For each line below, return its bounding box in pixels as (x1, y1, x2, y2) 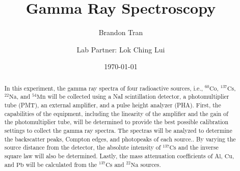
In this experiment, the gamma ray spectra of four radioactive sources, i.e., (4, 83, 203, 92)
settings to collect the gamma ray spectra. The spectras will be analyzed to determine (4, 126, 232, 134)
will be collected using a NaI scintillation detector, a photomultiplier (47, 92, 229, 101)
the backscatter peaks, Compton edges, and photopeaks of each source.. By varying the (4, 134, 236, 143)
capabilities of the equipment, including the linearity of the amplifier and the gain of (4, 109, 228, 118)
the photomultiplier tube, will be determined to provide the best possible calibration (4, 118, 229, 126)
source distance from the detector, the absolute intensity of (4, 143, 161, 152)
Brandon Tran (98, 27, 143, 38)
